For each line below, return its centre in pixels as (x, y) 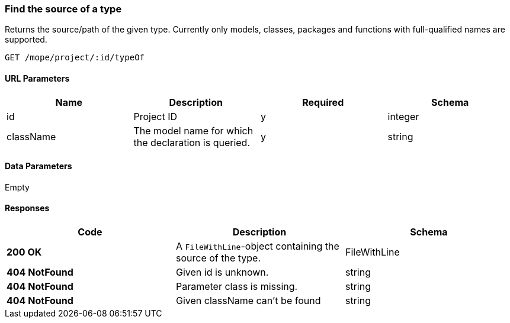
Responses (27, 208)
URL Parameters (37, 78)
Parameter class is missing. (237, 287)
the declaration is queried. (192, 142)
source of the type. (218, 258)
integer (403, 116)
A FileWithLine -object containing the (257, 246)
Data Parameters (39, 166)
